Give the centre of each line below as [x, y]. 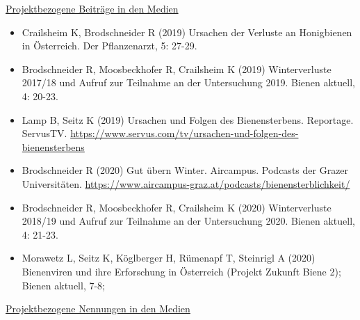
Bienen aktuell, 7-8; [63, 285]
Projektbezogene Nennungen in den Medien [98, 309]
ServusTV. [44, 133]
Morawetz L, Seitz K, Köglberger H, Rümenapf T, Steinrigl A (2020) [169, 258]
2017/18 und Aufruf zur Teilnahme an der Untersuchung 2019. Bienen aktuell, [188, 82]
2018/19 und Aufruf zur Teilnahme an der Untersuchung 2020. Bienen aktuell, [188, 221]
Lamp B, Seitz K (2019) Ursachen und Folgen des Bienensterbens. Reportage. [188, 119]
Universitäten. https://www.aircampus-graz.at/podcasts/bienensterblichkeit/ [186, 183]
